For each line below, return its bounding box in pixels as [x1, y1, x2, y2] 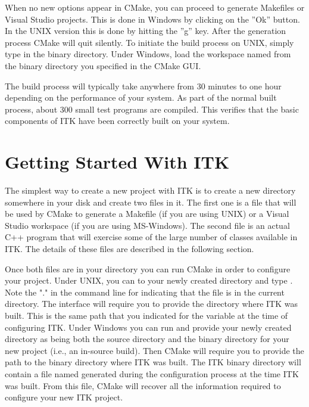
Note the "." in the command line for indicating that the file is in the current [5, 285, 285, 298]
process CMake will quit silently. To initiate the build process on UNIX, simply [5, 36, 294, 48]
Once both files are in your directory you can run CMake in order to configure [5, 262, 291, 275]
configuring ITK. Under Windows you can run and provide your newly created [5, 321, 292, 333]
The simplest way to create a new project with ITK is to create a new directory [5, 184, 296, 197]
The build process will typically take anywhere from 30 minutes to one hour [5, 79, 282, 92]
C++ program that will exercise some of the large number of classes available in [5, 231, 298, 243]
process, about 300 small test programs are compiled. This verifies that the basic [5, 102, 299, 115]
